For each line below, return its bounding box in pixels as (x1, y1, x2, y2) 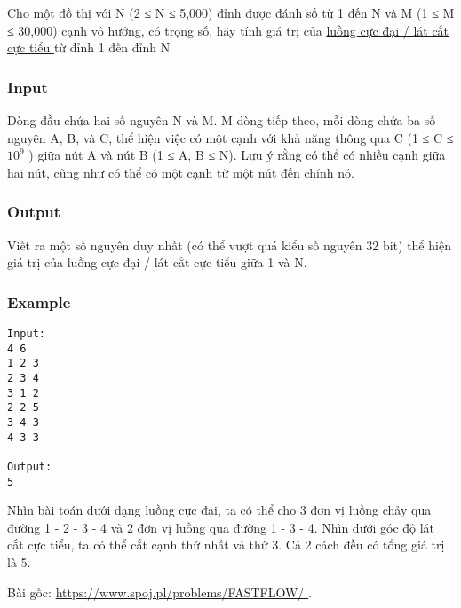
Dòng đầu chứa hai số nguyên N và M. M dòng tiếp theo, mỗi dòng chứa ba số (7, 111, 436, 129)
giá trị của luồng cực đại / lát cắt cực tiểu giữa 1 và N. (7, 253, 307, 272)
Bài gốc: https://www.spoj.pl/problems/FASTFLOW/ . (7, 582, 312, 601)
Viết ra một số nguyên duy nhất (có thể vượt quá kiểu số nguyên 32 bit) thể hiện (7, 235, 451, 254)
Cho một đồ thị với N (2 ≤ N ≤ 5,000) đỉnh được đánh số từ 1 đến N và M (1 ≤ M (7, 4, 455, 21)
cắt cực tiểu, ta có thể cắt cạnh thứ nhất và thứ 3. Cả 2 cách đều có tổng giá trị (7, 535, 445, 554)
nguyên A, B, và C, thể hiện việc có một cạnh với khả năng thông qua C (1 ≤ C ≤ (7, 128, 454, 146)
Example (7, 290, 71, 312)
